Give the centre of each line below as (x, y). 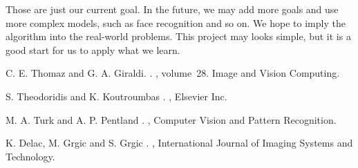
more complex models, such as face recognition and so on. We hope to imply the (176, 22)
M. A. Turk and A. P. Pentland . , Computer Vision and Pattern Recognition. (171, 119)
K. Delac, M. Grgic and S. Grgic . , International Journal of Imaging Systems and (179, 143)
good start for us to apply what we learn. (93, 49)
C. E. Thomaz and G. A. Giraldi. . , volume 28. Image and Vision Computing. (173, 73)
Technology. (30, 156)
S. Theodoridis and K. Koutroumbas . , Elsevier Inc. (116, 96)
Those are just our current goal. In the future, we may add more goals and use (172, 9)
